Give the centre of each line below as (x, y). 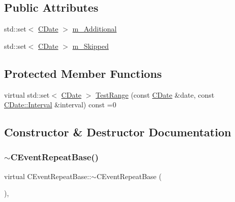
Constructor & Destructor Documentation (118, 132)
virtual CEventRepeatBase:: (48, 176)
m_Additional (95, 29)
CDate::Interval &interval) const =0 (60, 105)
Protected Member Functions (83, 73)
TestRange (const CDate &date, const (155, 94)
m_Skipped (91, 46)
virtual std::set (27, 94)
